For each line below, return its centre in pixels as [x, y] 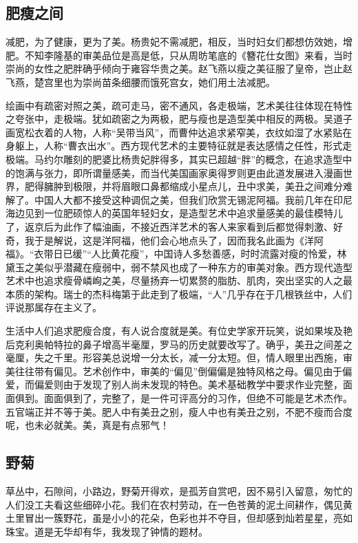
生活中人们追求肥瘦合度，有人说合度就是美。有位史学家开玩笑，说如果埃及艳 [179, 331]
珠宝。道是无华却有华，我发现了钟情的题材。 [107, 531]
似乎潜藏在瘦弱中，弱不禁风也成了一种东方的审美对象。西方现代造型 [198, 267]
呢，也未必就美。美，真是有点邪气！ [87, 425]
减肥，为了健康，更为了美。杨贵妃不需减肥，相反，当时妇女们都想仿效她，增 [179, 42]
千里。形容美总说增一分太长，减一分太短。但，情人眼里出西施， [198, 358]
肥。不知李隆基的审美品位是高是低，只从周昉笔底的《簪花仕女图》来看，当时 [179, 55]
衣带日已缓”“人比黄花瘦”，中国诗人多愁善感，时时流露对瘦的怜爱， [186, 254]
